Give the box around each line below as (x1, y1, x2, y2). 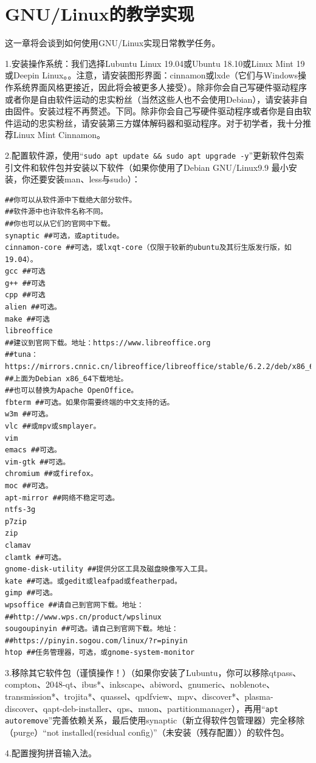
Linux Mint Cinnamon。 (13, 128, 106, 141)
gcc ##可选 (5, 267, 46, 276)
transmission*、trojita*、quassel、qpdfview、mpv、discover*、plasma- (5, 690, 273, 703)
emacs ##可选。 (5, 446, 61, 455)
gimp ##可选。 (5, 589, 57, 598)
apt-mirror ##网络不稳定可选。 (5, 493, 120, 502)
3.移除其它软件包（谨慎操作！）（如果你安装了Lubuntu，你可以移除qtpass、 (5, 666, 301, 678)
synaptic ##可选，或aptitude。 (5, 231, 124, 240)
